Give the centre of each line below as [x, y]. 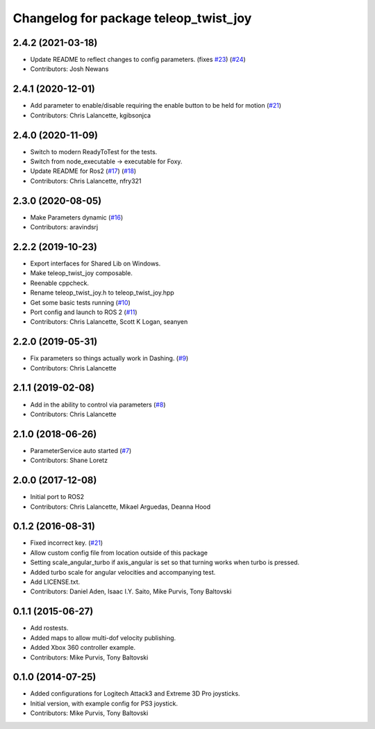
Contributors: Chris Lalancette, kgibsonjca [91, 115]
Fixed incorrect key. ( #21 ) [67, 543]
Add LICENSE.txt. [55, 582]
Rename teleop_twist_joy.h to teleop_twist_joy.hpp [102, 293]
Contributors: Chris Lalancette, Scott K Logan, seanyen [109, 322]
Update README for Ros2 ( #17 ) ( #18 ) [83, 171]
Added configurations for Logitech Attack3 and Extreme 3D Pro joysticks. [135, 694]
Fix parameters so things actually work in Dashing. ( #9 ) [109, 359]
